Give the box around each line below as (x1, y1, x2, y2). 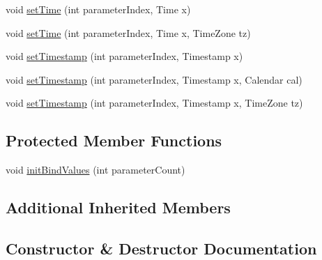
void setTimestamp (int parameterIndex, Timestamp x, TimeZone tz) (6, 95, 303, 110)
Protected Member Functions (6, 130, 222, 151)
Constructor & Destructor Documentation (6, 237, 317, 259)
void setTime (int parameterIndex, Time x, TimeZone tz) (6, 25, 251, 40)
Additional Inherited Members (6, 197, 231, 218)
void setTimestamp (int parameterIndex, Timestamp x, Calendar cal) (6, 72, 302, 86)
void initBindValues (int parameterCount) (6, 162, 185, 177)
